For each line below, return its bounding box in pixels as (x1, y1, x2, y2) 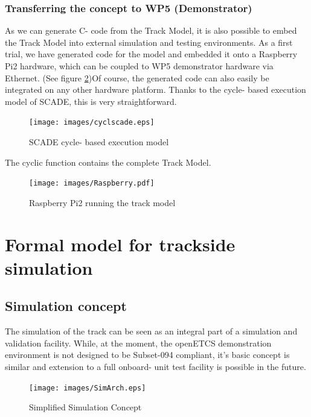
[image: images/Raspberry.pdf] (29, 179, 155, 188)
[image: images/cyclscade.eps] (29, 118, 155, 127)
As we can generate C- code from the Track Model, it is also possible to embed (5, 24, 297, 37)
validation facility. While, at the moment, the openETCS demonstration (5, 336, 272, 349)
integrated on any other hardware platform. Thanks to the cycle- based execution (5, 83, 306, 96)
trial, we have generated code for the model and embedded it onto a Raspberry (5, 48, 298, 60)
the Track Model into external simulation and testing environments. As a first (5, 36, 293, 48)
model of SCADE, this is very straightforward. (5, 95, 177, 107)
